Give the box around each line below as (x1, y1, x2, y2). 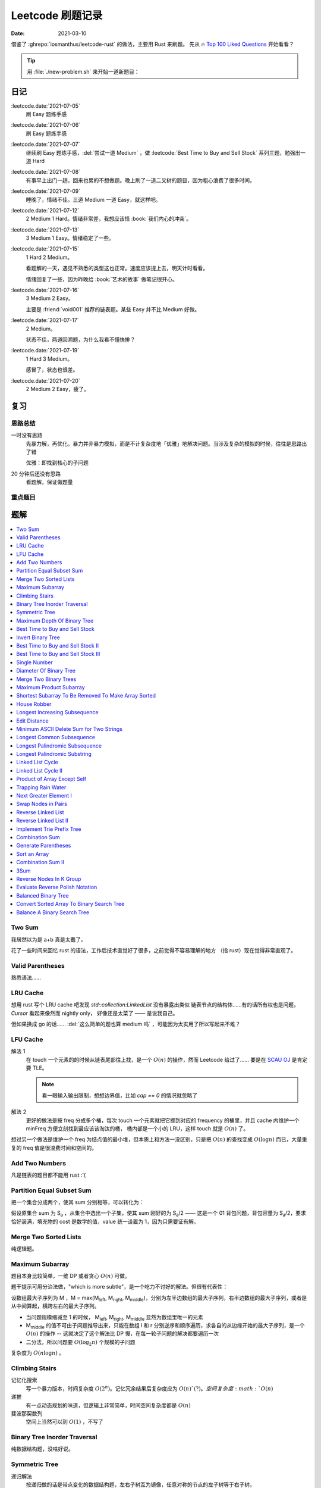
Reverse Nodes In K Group (16, 875, 81, 882)
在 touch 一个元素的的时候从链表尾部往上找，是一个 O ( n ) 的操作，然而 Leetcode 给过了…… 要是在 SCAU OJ (26, 1056, 291, 1063)
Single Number (16, 658, 53, 666)
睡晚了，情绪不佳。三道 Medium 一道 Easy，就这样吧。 (26, 196, 161, 203)
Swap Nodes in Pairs (16, 801, 68, 808)
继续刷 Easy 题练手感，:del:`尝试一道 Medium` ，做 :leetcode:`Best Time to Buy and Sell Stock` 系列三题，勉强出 (26, 149, 301, 156)
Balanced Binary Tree (16, 892, 69, 899)
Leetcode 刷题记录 (11, 9, 103, 22)
